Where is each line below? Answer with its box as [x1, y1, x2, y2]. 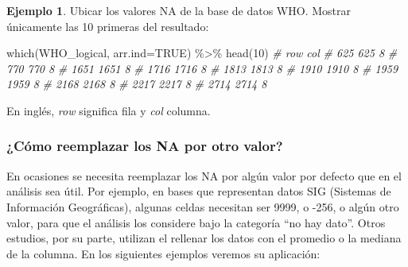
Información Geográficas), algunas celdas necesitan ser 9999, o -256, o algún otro [6, 198, 399, 215]
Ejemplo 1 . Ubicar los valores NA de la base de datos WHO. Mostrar [6, 2, 351, 18]
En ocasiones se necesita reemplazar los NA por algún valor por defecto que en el [6, 167, 402, 184]
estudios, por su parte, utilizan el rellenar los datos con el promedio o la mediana [6, 230, 402, 246]
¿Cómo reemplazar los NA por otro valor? [6, 136, 283, 156]
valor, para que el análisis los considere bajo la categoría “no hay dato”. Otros [6, 214, 386, 230]
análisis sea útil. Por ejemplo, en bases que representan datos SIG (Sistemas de [6, 183, 391, 199]
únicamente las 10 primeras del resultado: [6, 17, 209, 34]
